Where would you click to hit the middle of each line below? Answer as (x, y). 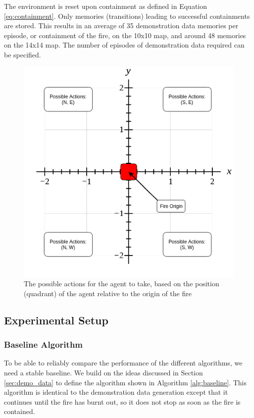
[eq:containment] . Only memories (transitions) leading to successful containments (127, 16)
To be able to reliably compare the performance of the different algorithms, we (123, 363)
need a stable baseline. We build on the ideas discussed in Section (103, 372)
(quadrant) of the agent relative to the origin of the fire (108, 293)
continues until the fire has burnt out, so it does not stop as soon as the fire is (122, 401)
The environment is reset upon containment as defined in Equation (106, 6)
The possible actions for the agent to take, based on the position (122, 284)
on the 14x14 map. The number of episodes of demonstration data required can (124, 45)
